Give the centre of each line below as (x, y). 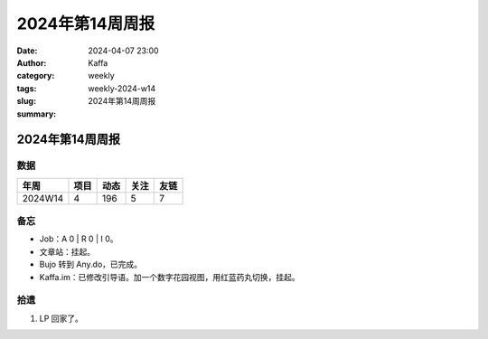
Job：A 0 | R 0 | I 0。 (79, 239)
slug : (26, 101)
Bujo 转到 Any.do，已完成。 (91, 264)
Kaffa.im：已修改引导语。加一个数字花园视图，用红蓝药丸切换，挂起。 (169, 277)
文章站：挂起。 (67, 251)
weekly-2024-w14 (122, 88)
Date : (27, 51)
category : (36, 76)
